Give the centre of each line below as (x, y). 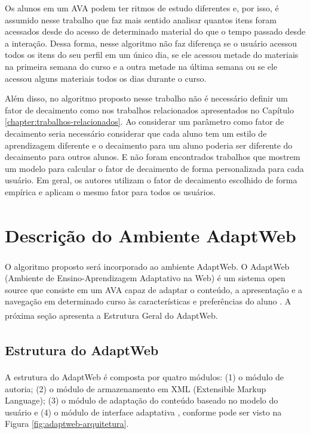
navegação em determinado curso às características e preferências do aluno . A (148, 301)
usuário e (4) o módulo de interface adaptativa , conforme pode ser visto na (143, 412)
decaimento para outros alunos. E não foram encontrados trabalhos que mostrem (153, 157)
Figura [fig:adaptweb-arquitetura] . (67, 424)
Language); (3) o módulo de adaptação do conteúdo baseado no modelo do (142, 400)
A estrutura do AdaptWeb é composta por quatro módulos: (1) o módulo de (145, 377)
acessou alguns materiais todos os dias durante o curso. (106, 78)
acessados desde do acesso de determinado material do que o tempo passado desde (155, 31)
